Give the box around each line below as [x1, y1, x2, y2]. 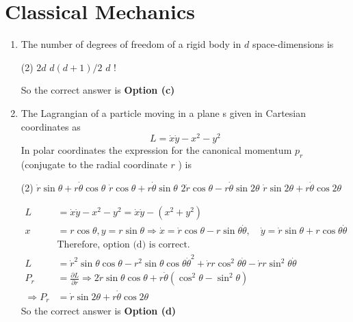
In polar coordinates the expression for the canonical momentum [21, 143, 292, 157]
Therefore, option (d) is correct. [57, 240, 190, 250]
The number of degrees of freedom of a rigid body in [21, 37, 241, 51]
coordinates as [21, 119, 81, 133]
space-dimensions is [252, 37, 334, 51]
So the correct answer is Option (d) [21, 304, 176, 318]
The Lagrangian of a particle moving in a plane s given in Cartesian [21, 105, 306, 120]
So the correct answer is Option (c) [21, 83, 175, 97]
